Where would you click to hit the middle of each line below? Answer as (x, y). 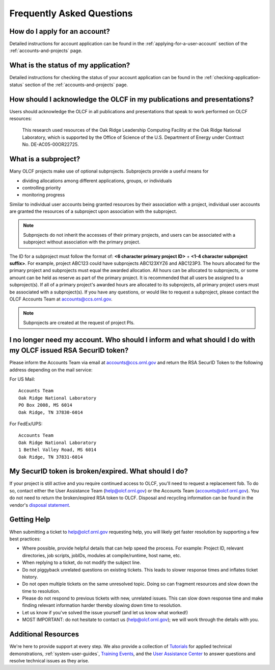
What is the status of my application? (70, 66)
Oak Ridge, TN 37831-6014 (51, 457)
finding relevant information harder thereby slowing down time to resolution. (102, 605)
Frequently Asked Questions (71, 13)
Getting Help (30, 520)
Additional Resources (44, 635)
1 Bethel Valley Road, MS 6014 (58, 450)
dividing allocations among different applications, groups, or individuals (97, 181)
